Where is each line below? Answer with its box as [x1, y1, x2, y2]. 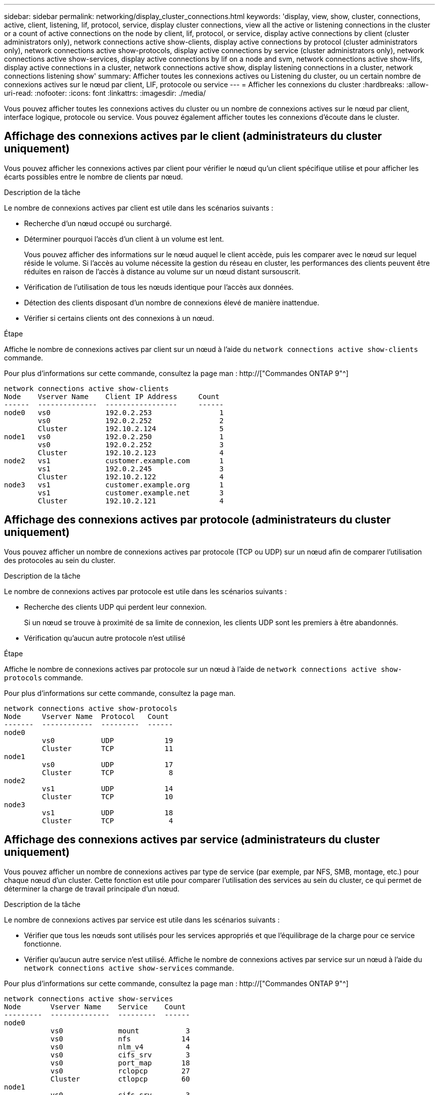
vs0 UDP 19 [42, 736, 173, 745]
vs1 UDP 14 [42, 784, 173, 793]
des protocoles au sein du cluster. [4, 556, 116, 565]
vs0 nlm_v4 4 [50, 1042, 190, 1051]
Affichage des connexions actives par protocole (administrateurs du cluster [4, 513, 391, 526]
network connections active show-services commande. [24, 963, 234, 972]
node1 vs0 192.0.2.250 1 [4, 432, 224, 441]
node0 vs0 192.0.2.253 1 [4, 408, 224, 417]
